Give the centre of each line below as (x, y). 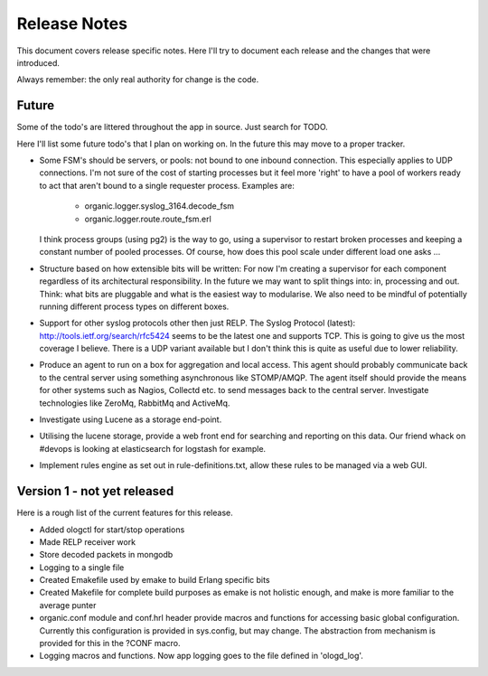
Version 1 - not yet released (95, 491)
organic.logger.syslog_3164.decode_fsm (160, 206)
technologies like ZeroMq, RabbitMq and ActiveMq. (135, 403)
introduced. (38, 62)
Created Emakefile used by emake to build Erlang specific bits (155, 580)
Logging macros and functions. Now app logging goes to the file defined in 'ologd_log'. (201, 656)
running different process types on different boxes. (134, 306)
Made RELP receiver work (87, 541)
